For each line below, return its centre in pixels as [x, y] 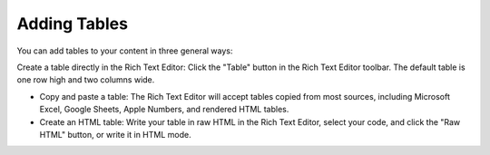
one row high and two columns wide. [86, 80]
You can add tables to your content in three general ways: [125, 51]
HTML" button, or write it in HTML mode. [115, 134]
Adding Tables [73, 24]
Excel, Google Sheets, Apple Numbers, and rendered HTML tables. [164, 110]
